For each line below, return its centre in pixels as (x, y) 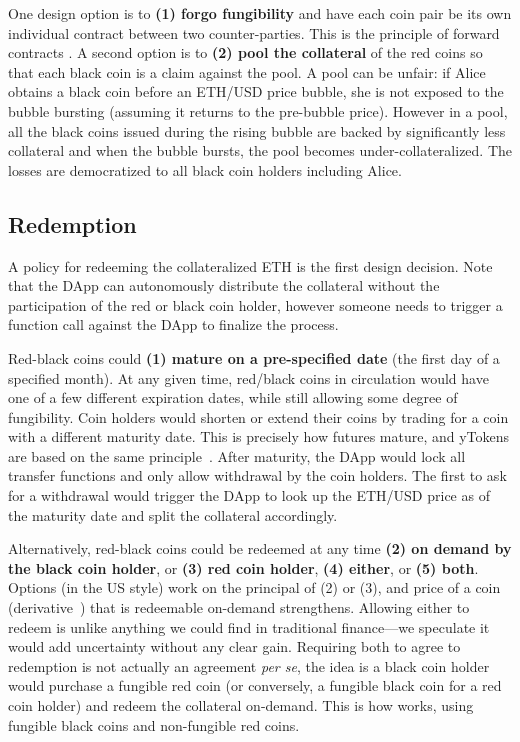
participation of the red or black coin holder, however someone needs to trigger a (255, 304)
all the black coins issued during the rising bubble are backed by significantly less (257, 130)
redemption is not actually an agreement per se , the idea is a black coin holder (249, 665)
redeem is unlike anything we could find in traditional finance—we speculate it (249, 626)
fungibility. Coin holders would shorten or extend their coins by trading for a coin (258, 416)
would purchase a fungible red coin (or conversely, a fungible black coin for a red (255, 685)
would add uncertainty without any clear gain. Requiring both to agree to (234, 646)
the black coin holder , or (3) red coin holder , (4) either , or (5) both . (243, 567)
